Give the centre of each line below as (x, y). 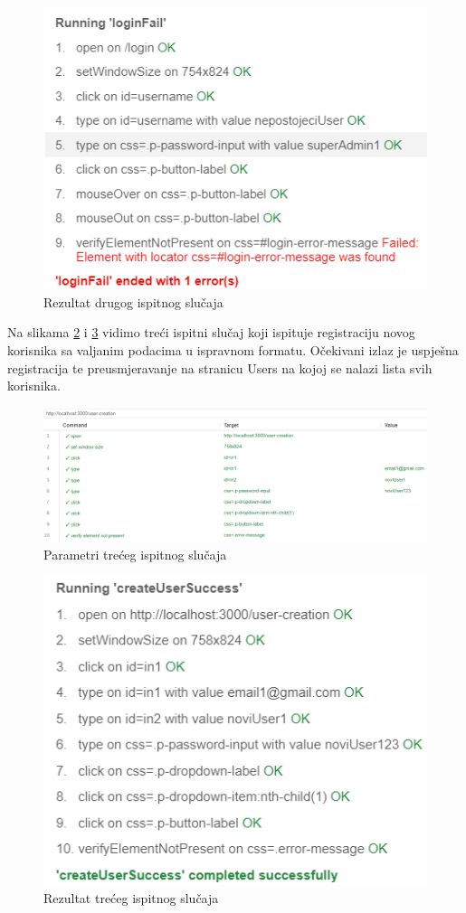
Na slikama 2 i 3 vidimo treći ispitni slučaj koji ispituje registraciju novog (211, 332)
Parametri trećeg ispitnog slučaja (135, 554)
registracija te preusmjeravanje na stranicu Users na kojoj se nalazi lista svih (220, 367)
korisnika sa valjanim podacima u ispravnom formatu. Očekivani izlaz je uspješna (233, 350)
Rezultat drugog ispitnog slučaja (133, 301)
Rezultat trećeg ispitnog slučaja (131, 897)
